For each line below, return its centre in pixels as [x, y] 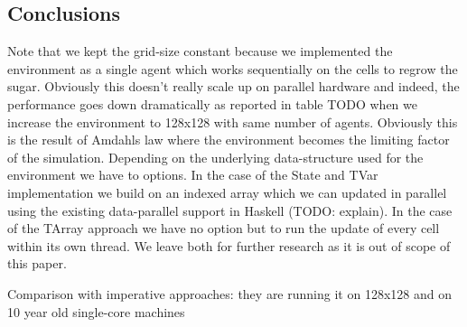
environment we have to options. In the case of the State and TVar [193, 175]
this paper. [37, 263]
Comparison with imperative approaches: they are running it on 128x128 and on [229, 293]
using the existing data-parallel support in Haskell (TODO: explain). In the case [230, 210]
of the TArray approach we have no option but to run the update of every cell [224, 228]
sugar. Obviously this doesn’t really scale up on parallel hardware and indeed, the [233, 86]
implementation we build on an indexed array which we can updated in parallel [227, 192]
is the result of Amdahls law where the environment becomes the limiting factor [229, 140]
